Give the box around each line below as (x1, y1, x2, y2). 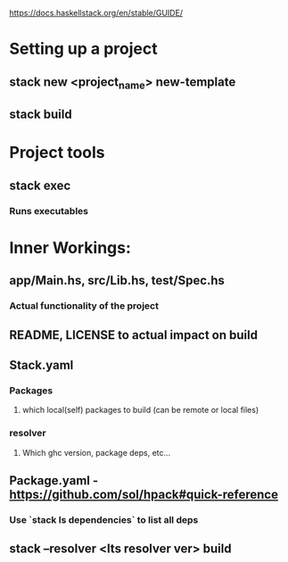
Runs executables (9, 204, 89, 217)
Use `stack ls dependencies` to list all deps (9, 513, 199, 525)
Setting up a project (9, 39, 158, 59)
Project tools (9, 143, 105, 163)
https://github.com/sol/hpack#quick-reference (9, 486, 279, 502)
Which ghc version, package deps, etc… (21, 447, 171, 458)
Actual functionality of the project (9, 300, 159, 312)
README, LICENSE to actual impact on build (9, 327, 259, 343)
